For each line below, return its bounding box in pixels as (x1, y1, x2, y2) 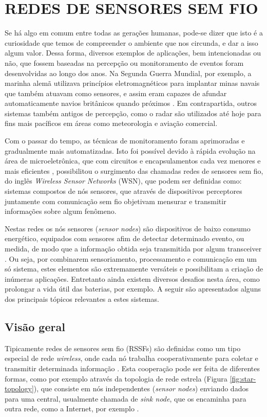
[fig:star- (230, 373, 256, 384)
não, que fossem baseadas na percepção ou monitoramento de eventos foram (5, 57, 244, 68)
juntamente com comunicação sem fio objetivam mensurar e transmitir (5, 195, 226, 206)
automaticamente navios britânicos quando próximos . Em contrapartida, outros (5, 98, 257, 108)
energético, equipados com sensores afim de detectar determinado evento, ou (5, 233, 244, 244)
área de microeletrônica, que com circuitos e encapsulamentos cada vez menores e (5, 155, 261, 166)
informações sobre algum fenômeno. (5, 206, 117, 216)
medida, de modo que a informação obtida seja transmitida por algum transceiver (5, 243, 262, 253)
